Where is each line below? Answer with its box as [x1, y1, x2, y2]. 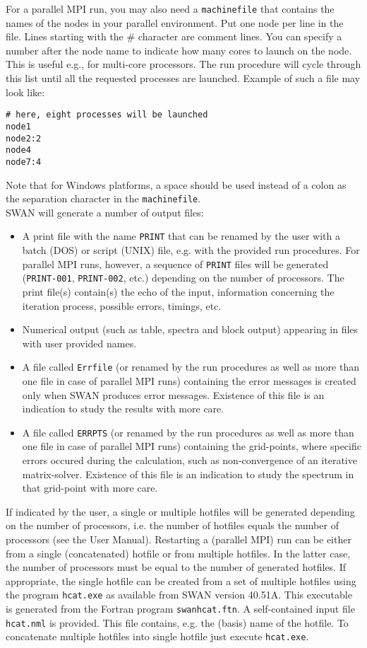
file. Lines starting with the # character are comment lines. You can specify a [6, 29, 342, 44]
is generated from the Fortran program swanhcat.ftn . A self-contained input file [6, 601, 355, 615]
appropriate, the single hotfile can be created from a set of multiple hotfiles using [6, 573, 356, 588]
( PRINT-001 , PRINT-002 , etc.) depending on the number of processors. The [22, 270, 344, 285]
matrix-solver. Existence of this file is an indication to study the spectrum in [22, 466, 354, 481]
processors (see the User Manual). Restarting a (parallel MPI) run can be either [6, 531, 351, 546]
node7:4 [6, 156, 42, 167]
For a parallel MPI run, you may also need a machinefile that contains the [6, 1, 335, 16]
